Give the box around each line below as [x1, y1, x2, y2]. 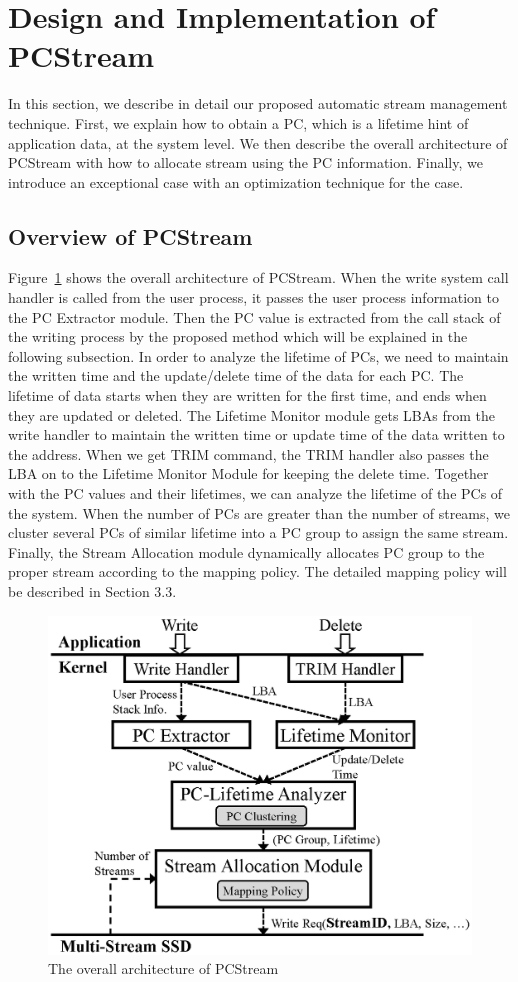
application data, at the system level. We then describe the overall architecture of [8, 132, 508, 153]
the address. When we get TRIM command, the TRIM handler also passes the [8, 443, 489, 464]
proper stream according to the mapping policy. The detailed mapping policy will [8, 561, 507, 582]
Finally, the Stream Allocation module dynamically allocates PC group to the [8, 541, 485, 562]
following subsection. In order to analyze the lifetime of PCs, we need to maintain [8, 345, 509, 366]
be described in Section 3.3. [8, 580, 177, 601]
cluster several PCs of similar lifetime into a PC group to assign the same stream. [8, 522, 509, 543]
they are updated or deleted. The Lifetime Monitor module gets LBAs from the [8, 404, 495, 425]
